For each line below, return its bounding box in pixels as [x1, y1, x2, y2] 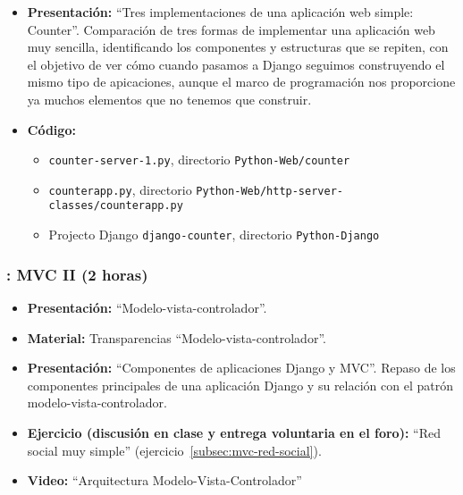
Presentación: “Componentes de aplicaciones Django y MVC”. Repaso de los [27, 358, 456, 377]
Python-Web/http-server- [196, 184, 343, 197]
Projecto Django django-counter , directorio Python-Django [48, 225, 380, 244]
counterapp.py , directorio [48, 180, 192, 198]
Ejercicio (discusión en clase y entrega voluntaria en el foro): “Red [27, 423, 441, 441]
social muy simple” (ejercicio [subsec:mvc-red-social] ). [27, 440, 322, 459]
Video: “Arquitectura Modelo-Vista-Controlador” [27, 471, 302, 490]
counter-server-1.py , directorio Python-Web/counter [48, 150, 350, 169]
